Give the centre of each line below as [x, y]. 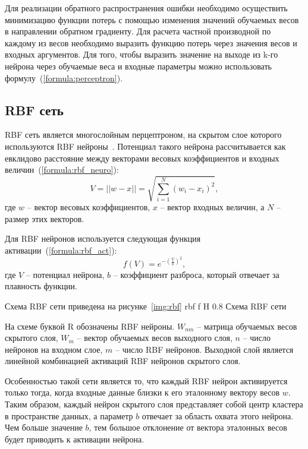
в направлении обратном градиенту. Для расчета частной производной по [138, 31]
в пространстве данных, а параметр [69, 415]
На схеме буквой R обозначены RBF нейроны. [90, 326]
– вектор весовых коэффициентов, [89, 207]
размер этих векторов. [45, 218]
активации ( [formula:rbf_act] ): [61, 250]
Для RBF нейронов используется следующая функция [103, 238]
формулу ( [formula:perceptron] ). [64, 78]
